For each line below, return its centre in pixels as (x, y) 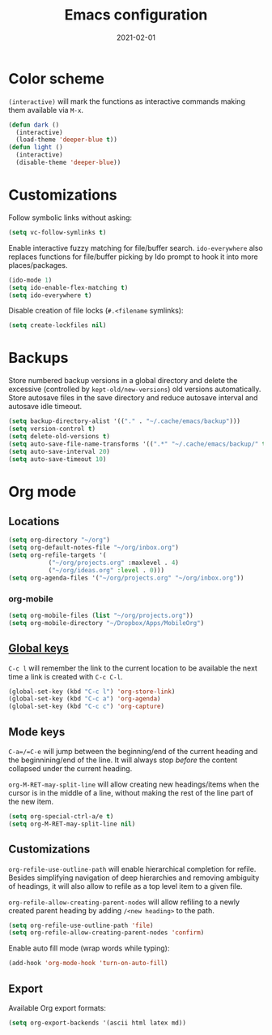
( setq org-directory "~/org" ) (59, 540)
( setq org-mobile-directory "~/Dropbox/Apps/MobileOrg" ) (106, 623)
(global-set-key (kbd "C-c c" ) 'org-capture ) (86, 707)
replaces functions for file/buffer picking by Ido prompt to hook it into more (134, 257)
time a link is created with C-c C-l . (66, 676)
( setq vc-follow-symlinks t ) (57, 232)
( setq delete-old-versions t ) (59, 436)
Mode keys (37, 732)
